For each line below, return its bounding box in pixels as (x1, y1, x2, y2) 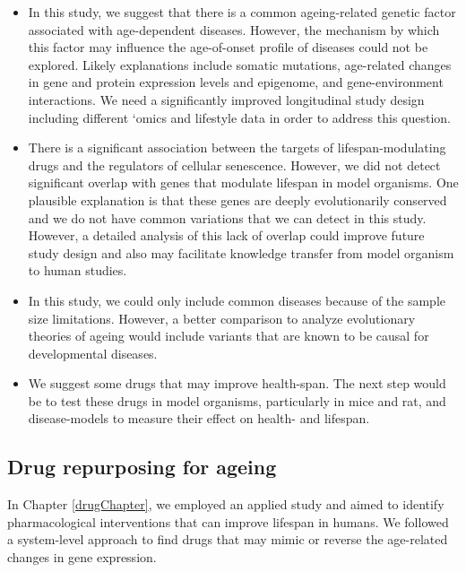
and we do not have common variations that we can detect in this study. (28, 208, 427, 227)
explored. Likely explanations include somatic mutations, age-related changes (28, 55, 452, 74)
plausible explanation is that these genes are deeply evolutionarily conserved (28, 190, 447, 209)
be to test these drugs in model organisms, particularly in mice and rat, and (28, 391, 446, 410)
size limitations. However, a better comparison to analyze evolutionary (28, 308, 416, 327)
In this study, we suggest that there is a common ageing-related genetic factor (28, 3, 456, 21)
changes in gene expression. (7, 548, 157, 567)
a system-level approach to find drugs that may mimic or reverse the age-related (7, 530, 448, 549)
